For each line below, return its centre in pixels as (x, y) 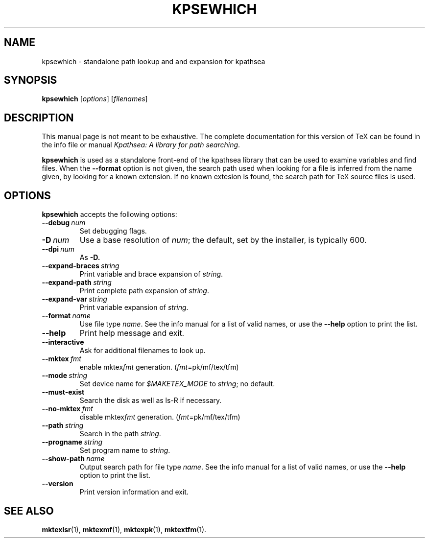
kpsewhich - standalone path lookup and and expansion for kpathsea (154, 61)
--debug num (64, 223)
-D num (56, 240)
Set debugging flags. (113, 231)
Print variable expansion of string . (134, 307)
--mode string (64, 376)
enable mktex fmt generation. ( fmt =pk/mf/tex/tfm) (159, 367)
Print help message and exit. (132, 333)
